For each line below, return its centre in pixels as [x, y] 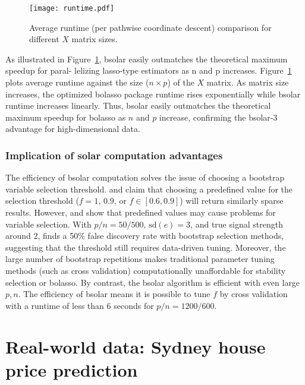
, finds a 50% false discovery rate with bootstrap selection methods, [161, 236]
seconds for [134, 305]
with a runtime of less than [55, 305]
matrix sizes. [95, 39]
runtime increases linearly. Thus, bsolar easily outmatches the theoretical [138, 105]
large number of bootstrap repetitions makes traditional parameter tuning [140, 259]
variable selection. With [48, 224]
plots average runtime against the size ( [77, 82]
